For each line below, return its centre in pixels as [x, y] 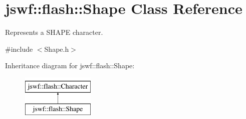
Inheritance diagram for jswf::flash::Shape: [70, 65]
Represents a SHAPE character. [54, 32]
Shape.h [57, 49]
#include [19, 49]
